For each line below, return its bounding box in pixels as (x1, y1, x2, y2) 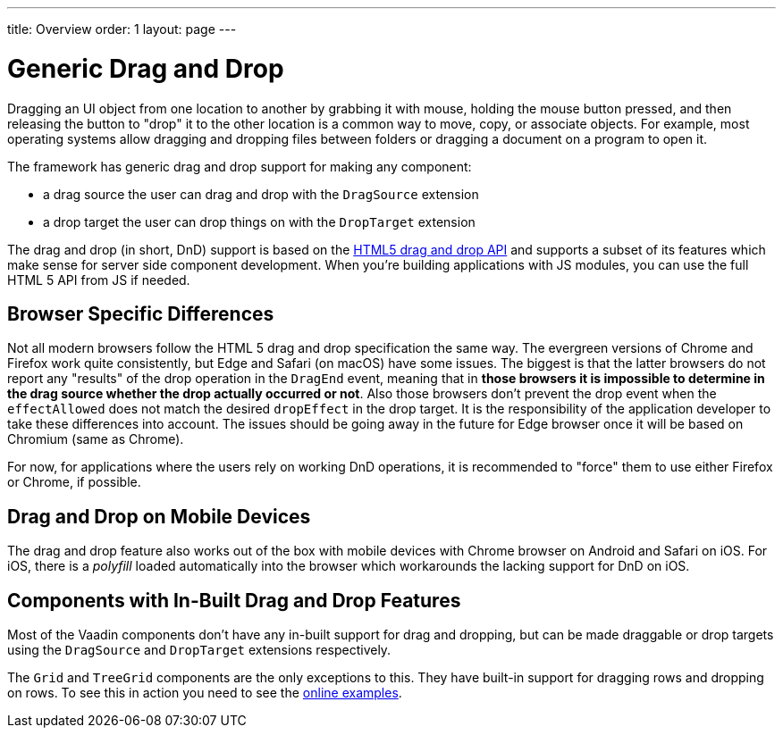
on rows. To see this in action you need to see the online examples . (7, 685, 402, 701)
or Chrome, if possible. (7, 474, 141, 490)
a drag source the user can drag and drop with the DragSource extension (43, 186, 479, 202)
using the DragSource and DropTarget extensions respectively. (7, 642, 391, 658)
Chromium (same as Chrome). (7, 431, 184, 447)
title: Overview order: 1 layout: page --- (7, 21, 237, 37)
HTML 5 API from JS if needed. (7, 271, 190, 288)
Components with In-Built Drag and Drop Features (7, 589, 461, 612)
